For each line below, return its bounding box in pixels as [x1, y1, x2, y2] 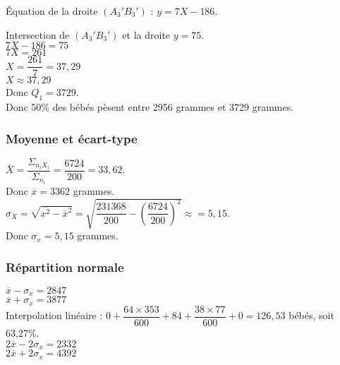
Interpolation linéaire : [6, 308, 103, 323]
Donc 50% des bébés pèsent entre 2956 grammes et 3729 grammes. [6, 100, 294, 114]
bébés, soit [289, 308, 334, 323]
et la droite [122, 27, 171, 42]
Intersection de [6, 27, 70, 42]
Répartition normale [6, 258, 124, 275]
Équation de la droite [6, 4, 98, 18]
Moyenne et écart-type [6, 129, 138, 147]
